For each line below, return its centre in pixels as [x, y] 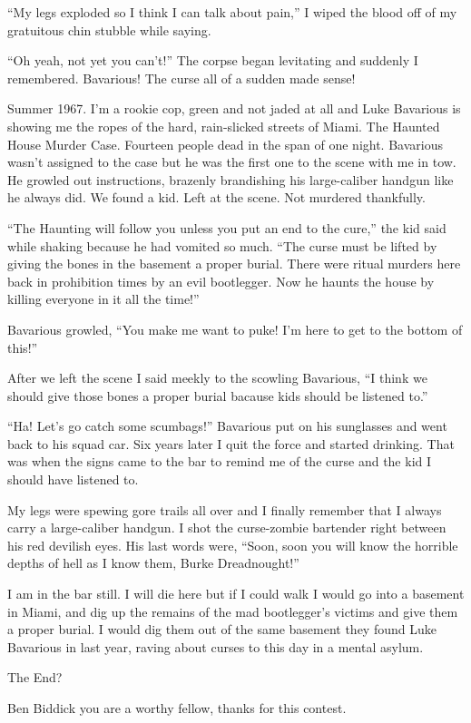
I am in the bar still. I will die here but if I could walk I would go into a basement [236, 594]
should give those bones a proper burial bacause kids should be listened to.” [218, 395]
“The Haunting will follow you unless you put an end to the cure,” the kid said [227, 227]
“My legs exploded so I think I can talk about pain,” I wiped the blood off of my [232, 12]
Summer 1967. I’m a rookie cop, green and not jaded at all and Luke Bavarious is [234, 108]
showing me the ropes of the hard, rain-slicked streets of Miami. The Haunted [224, 126]
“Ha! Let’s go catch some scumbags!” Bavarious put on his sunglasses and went [227, 426]
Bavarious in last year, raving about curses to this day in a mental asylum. [216, 646]
